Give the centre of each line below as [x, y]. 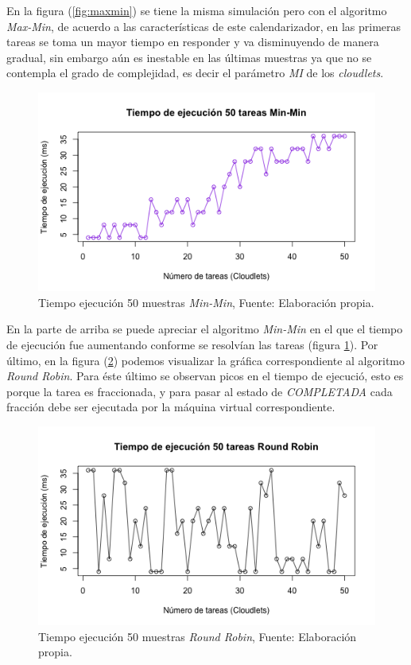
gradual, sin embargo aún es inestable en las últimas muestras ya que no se [189, 57]
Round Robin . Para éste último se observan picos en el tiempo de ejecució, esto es [205, 376]
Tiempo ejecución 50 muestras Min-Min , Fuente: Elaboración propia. [206, 302]
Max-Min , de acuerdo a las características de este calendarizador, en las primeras [204, 26]
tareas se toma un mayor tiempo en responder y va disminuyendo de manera [193, 42]
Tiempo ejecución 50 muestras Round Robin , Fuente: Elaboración [198, 636]
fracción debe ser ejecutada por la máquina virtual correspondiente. [171, 407]
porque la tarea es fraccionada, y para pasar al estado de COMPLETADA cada [200, 391]
